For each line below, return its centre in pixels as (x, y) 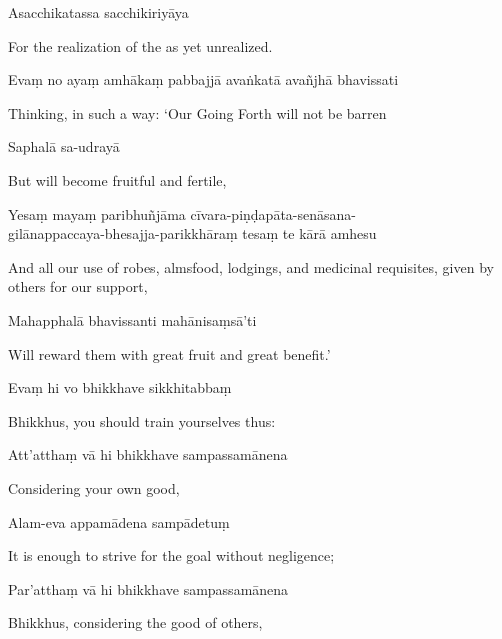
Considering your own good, (94, 487)
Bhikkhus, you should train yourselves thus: (142, 420)
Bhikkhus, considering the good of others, (135, 622)
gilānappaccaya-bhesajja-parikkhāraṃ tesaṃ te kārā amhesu (192, 233)
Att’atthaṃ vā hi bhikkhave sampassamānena (148, 454)
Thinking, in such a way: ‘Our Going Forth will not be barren (197, 112)
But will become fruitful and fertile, (117, 179)
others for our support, (78, 286)
